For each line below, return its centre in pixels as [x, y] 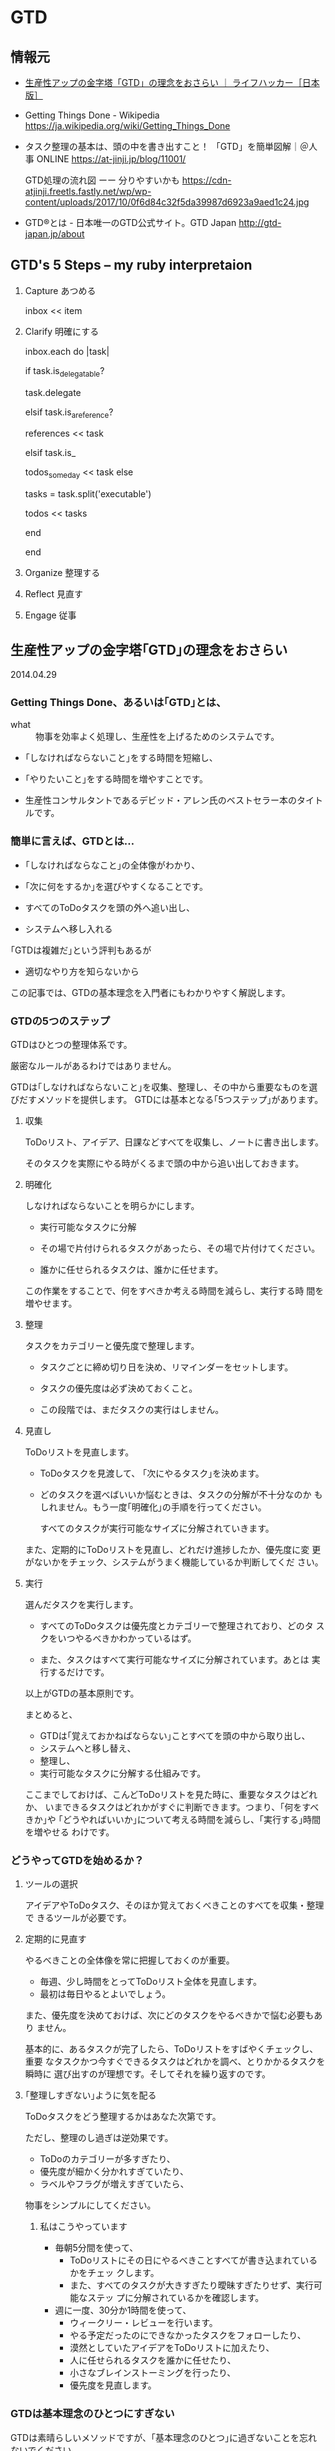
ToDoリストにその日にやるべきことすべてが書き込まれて [185, 2260]
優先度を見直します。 [113, 2385]
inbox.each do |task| [67, 351]
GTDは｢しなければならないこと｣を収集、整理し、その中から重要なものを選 [164, 1087]
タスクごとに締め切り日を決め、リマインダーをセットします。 [166, 1367]
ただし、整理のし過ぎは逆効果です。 [99, 2138]
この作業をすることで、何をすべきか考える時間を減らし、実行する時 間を [174, 1290]
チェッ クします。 [123, 2273]
